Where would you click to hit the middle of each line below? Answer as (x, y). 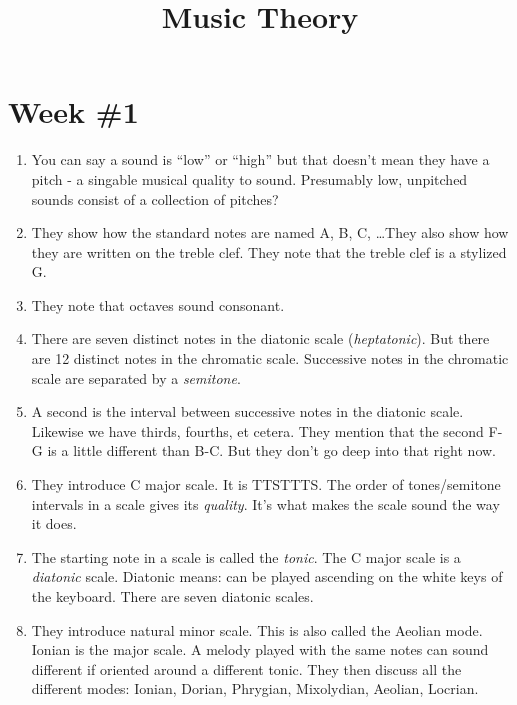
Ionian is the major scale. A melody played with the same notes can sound (260, 649)
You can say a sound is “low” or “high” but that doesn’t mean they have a (260, 159)
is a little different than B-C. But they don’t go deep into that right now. (271, 450)
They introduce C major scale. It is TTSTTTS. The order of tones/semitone (266, 484)
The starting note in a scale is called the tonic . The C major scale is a (246, 556)
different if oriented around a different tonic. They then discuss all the (246, 668)
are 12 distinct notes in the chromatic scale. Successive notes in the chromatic (270, 358)
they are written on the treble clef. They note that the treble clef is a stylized (269, 251)
